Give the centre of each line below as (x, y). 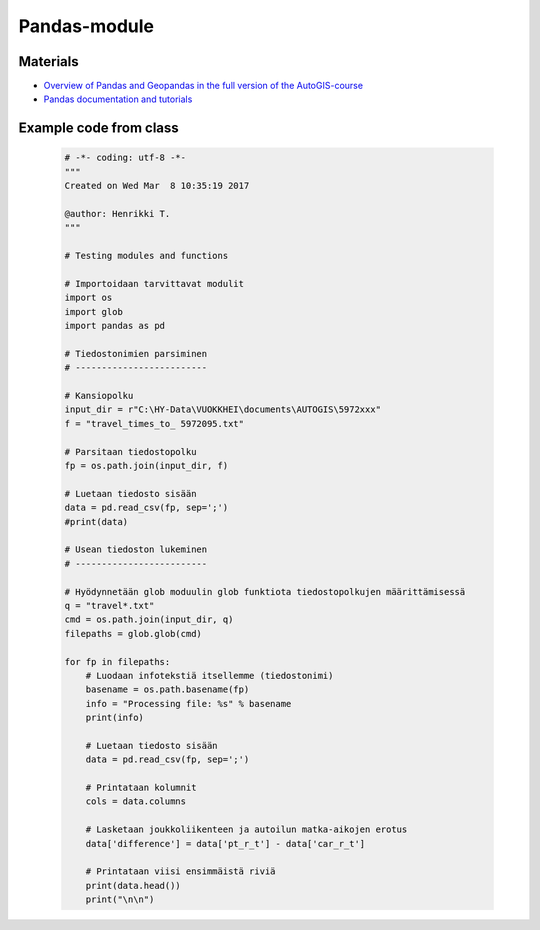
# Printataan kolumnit (141, 788)
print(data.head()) (133, 885)
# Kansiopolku (99, 396)
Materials (48, 61)
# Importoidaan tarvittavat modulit (154, 283)
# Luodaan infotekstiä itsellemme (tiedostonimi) (209, 675)
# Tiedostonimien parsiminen (136, 353)
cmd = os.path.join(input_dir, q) (149, 619)
